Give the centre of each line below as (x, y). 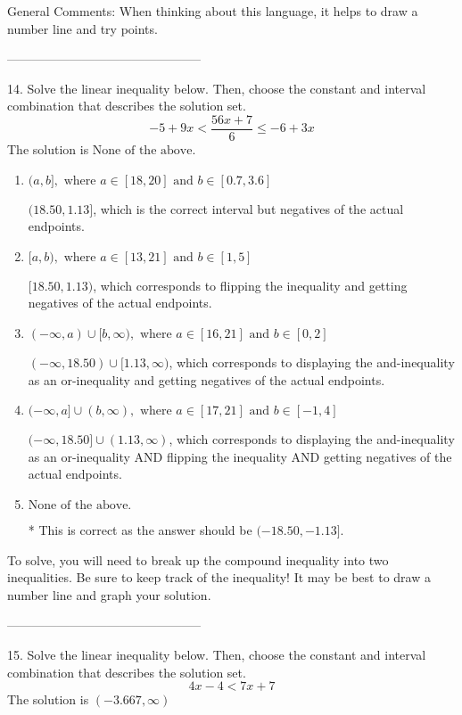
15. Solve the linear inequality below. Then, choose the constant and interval (217, 654)
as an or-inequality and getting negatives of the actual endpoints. (206, 379)
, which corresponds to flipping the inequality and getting (250, 285)
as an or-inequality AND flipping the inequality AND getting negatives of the (240, 456)
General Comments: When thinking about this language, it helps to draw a (213, 11)
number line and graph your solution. (109, 594)
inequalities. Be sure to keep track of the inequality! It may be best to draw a (219, 577)
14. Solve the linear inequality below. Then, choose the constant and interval (217, 88)
